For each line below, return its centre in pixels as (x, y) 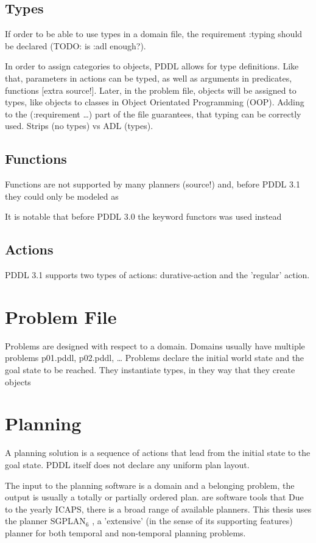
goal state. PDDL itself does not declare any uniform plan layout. (127, 464)
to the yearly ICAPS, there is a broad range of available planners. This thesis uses (158, 509)
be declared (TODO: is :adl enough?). (75, 45)
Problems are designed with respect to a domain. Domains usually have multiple (155, 345)
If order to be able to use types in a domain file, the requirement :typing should (154, 34)
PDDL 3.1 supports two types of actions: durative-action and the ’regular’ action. (157, 275)
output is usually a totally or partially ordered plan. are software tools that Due (154, 497)
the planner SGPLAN (45, 521)
